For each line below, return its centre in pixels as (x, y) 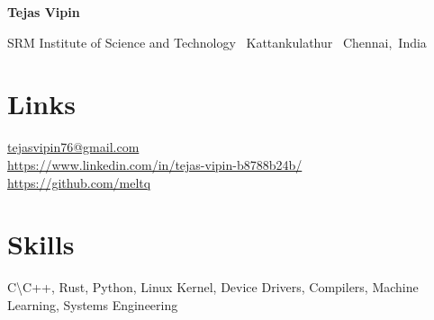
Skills (41, 244)
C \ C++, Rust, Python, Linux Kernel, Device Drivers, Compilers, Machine (213, 287)
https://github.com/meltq (79, 182)
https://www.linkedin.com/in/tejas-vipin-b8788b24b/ (155, 164)
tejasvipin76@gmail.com (73, 147)
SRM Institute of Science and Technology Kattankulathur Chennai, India (217, 42)
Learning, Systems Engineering (93, 304)
